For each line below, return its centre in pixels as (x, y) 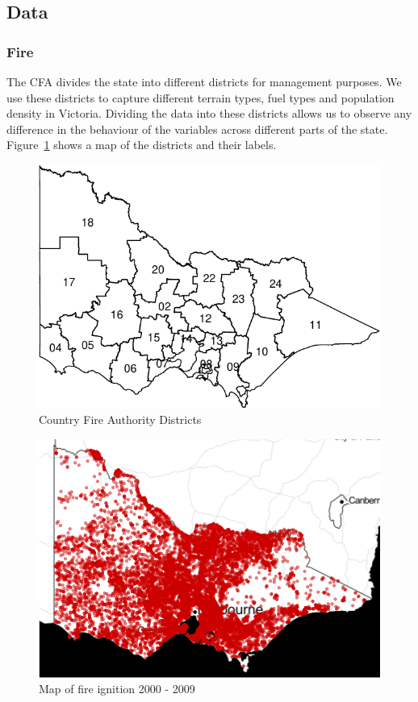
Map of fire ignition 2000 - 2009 (117, 689)
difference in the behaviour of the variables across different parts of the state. (197, 129)
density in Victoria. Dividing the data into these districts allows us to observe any (209, 113)
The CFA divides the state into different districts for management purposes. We (204, 81)
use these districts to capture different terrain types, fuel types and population (201, 97)
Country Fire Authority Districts (120, 420)
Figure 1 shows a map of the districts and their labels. (142, 145)
